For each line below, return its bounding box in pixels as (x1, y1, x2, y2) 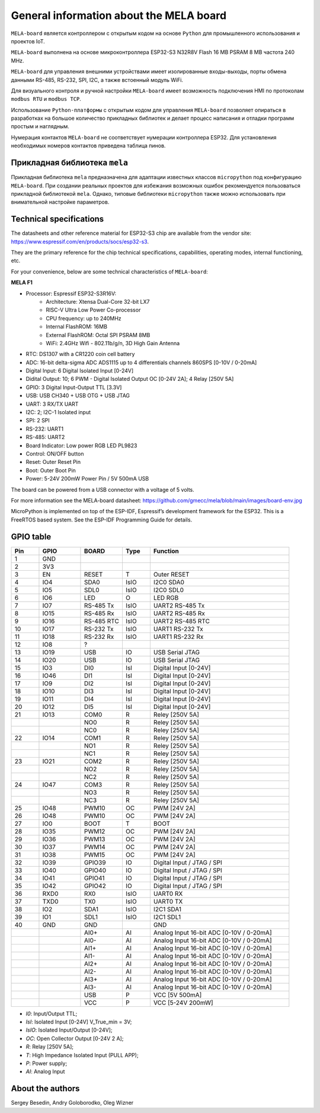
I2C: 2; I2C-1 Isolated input (25, 409, 91, 416)
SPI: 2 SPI (25, 417, 50, 424)
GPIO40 (84, 866, 107, 874)
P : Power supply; (25, 1060, 68, 1067)
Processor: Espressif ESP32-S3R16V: (25, 290, 117, 297)
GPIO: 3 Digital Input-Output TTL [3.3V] (25, 383, 122, 391)
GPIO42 (84, 882, 106, 890)
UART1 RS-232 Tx (153, 625, 204, 633)
